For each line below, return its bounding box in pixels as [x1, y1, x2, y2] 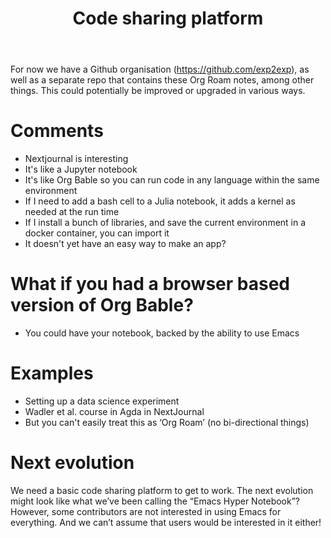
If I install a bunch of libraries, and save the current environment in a [24, 217, 307, 229]
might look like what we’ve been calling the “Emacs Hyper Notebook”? [10, 495, 301, 507]
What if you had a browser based [10, 273, 290, 296]
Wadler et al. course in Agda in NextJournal [24, 406, 205, 417]
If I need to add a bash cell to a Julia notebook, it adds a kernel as [24, 195, 296, 207]
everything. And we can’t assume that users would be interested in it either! [10, 516, 322, 528]
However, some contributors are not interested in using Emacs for [10, 505, 282, 517]
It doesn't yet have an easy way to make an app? [24, 238, 227, 250]
